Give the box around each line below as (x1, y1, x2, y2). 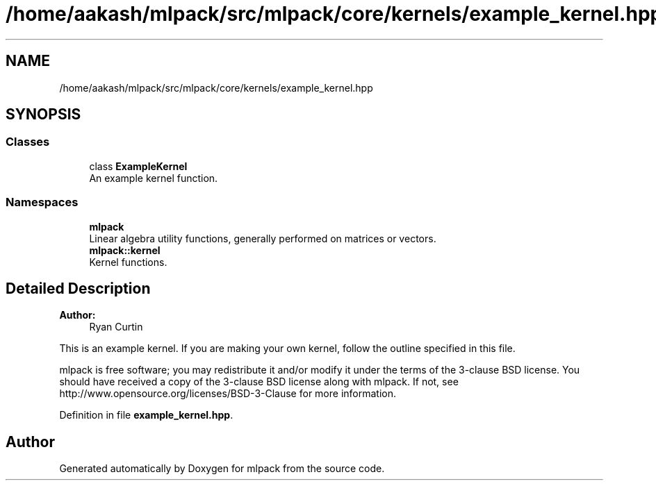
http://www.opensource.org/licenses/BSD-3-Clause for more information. (59, 387, 396, 400)
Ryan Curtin (89, 321, 143, 333)
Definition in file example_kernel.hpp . (59, 409, 233, 421)
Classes (6, 135, 50, 149)
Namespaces (6, 195, 79, 210)
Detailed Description (6, 279, 151, 297)
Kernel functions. (89, 255, 167, 268)
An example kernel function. (89, 171, 218, 184)
